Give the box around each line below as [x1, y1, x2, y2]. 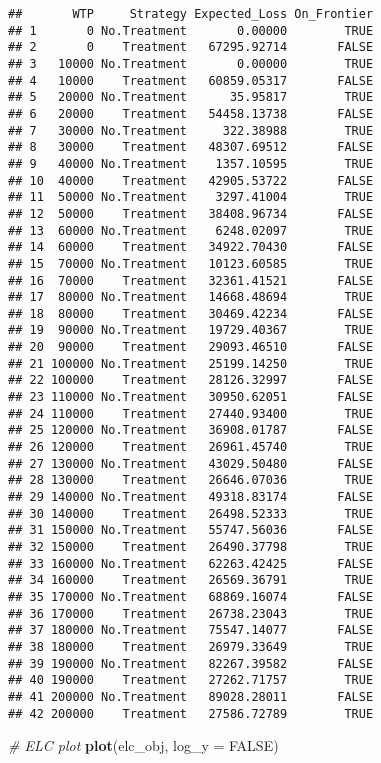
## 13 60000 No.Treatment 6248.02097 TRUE [8, 223, 374, 238]
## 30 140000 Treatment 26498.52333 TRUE [8, 506, 374, 521]
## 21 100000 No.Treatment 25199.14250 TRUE [8, 356, 374, 371]
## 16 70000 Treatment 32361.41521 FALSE [8, 273, 374, 288]
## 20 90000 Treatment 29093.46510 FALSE [8, 340, 374, 355]
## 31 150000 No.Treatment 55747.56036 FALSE [8, 523, 374, 538]
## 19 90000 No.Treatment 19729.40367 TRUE [8, 323, 374, 338]
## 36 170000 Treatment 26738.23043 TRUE [8, 606, 374, 621]
